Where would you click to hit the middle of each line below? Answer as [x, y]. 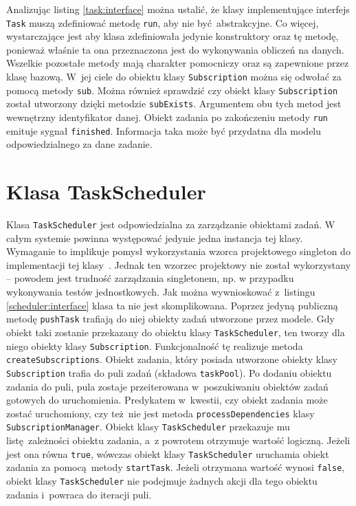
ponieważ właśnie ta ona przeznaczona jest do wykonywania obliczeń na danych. [175, 49]
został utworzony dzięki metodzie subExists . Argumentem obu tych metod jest [174, 103]
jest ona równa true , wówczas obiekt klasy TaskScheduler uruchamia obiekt [168, 453]
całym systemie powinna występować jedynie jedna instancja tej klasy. [155, 238]
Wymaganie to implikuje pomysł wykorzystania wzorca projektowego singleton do [178, 251]
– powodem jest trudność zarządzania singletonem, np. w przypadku [150, 278]
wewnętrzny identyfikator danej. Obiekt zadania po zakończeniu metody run [167, 117]
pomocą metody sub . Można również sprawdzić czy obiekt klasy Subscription [172, 90]
